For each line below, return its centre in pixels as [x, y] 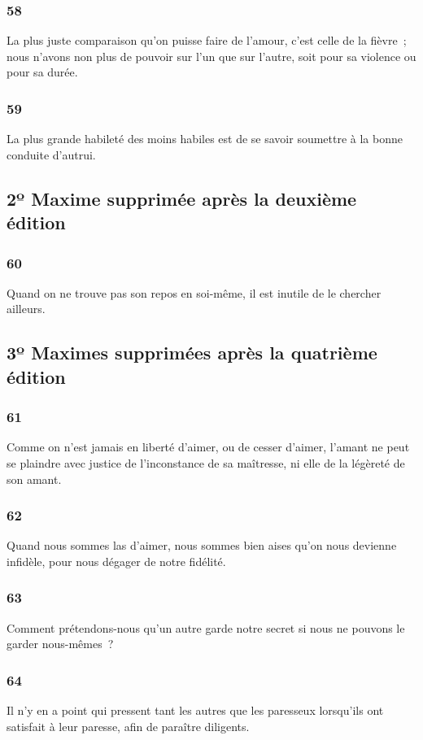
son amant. [34, 479]
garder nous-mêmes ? [60, 644]
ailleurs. [26, 309]
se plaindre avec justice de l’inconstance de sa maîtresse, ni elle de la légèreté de [206, 462]
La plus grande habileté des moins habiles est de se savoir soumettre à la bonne [205, 139]
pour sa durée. [42, 72]
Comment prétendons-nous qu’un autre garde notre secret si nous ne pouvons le [206, 627]
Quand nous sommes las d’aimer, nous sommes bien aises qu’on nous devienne [202, 545]
